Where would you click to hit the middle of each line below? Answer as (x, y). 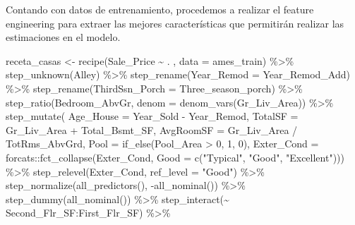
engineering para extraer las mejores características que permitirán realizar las (175, 23)
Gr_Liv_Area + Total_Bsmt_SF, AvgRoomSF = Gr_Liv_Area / (152, 129)
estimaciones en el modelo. (63, 37)
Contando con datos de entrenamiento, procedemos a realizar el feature (160, 9)
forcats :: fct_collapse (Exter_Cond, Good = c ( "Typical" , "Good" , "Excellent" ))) (175, 157)
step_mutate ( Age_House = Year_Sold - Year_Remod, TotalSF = (152, 116)
